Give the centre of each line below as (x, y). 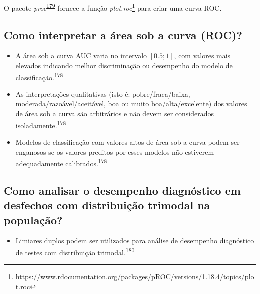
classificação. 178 (39, 76)
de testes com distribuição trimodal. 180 (75, 251)
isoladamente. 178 (41, 124)
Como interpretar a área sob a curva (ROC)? (123, 35)
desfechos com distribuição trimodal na (107, 205)
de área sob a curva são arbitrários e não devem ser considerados (115, 114)
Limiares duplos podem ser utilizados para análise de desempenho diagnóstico (135, 240)
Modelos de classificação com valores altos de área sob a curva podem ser (128, 142)
